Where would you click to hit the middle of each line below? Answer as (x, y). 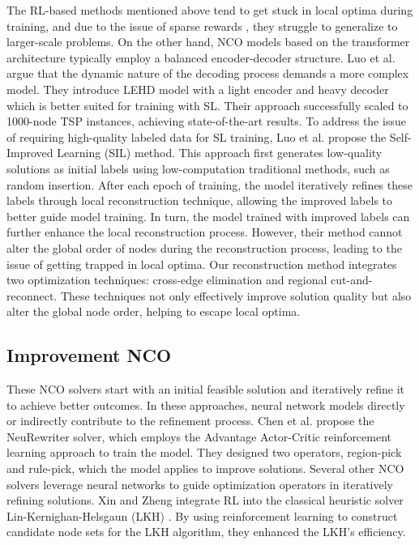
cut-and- (352, 280)
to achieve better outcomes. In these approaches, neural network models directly (206, 404)
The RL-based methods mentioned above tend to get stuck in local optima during (210, 10)
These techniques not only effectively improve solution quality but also (236, 295)
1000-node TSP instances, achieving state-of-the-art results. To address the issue (206, 121)
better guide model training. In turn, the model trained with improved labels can (208, 216)
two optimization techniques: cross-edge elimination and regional (167, 280)
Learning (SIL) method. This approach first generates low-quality (220, 153)
